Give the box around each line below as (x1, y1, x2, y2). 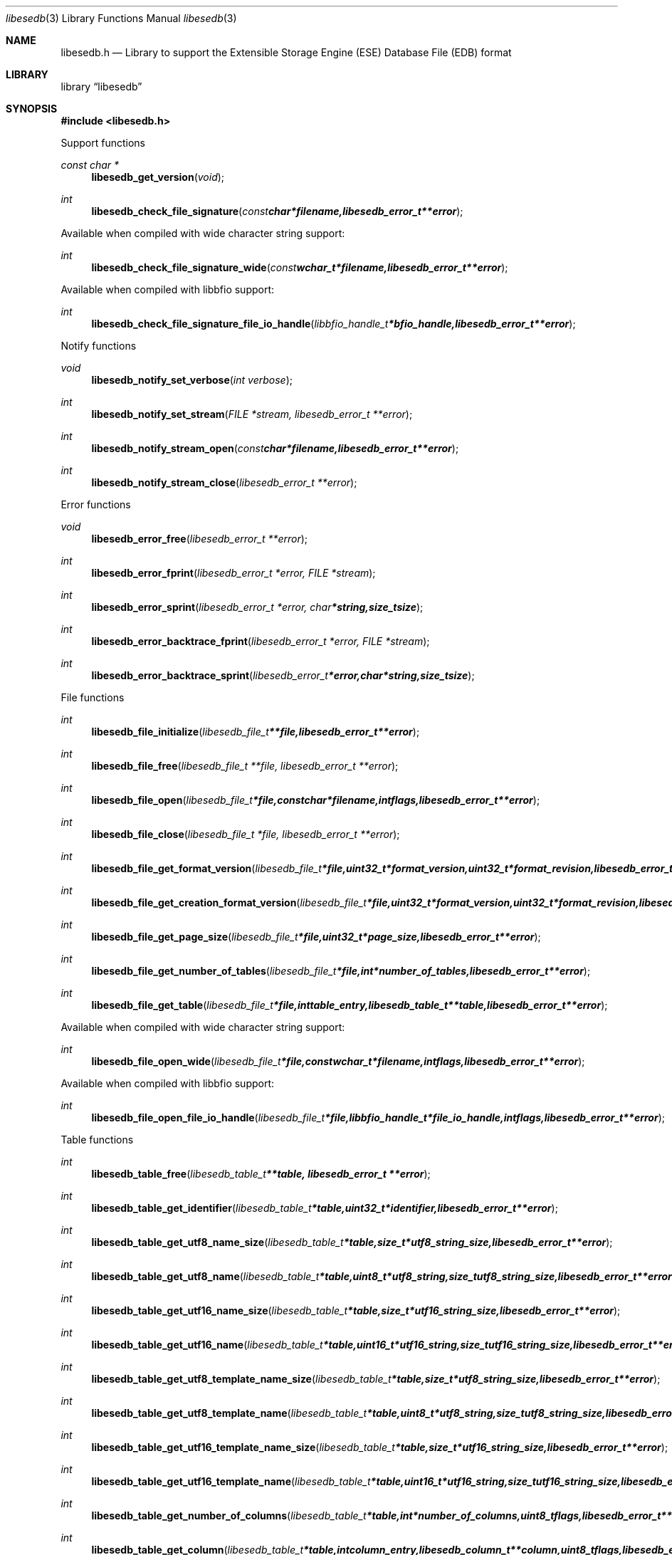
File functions (61, 691, 125, 703)
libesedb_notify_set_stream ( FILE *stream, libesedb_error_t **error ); (91, 408, 413, 420)
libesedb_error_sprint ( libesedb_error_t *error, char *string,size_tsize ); (91, 601, 424, 613)
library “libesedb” (61, 80, 142, 93)
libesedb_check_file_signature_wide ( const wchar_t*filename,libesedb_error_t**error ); (91, 261, 508, 273)
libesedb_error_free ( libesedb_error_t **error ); (91, 533, 308, 545)
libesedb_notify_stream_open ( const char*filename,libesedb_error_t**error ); (91, 442, 459, 454)
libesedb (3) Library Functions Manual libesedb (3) (6, 12, 237, 24)
